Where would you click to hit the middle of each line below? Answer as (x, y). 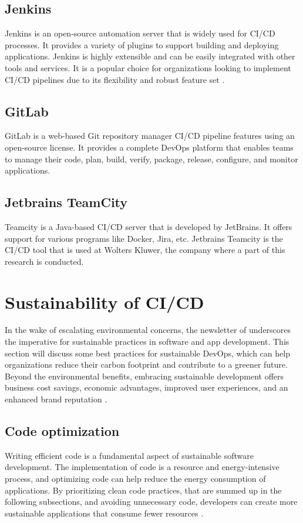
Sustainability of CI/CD (105, 302)
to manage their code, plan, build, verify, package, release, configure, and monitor (151, 159)
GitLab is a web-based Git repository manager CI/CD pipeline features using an (150, 136)
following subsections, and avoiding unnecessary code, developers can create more (151, 502)
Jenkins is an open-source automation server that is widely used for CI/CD (140, 33)
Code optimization (62, 431)
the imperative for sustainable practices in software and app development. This (147, 342)
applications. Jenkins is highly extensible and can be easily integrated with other (150, 56)
